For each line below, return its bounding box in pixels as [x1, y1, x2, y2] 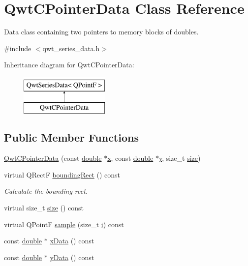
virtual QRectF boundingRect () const [4, 169, 121, 179]
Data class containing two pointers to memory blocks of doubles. [4, 27, 199, 37]
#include [4, 43, 31, 53]
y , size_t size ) [158, 153, 201, 163]
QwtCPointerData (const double [4, 153, 102, 163]
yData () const [50, 252, 94, 262]
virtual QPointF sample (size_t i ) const [4, 219, 124, 229]
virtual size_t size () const [4, 203, 84, 213]
